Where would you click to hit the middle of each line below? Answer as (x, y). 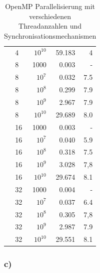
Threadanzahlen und (50, 26)
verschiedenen (50, 16)
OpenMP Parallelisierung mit (50, 6)
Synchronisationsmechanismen (50, 35)
